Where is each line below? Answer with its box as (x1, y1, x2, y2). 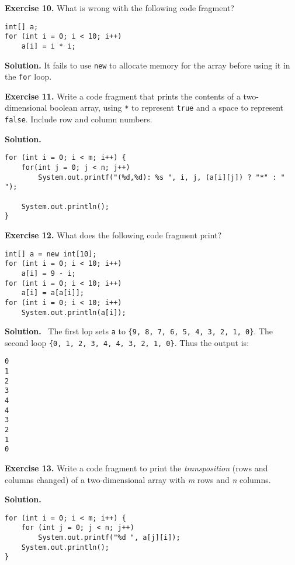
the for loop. (5, 70, 52, 83)
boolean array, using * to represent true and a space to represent (50, 101, 284, 114)
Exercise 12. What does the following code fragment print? (5, 228, 222, 241)
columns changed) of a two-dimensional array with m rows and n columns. (5, 473, 271, 485)
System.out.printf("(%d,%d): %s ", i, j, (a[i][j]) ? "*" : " (38, 173, 285, 182)
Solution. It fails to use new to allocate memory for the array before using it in (5, 59, 290, 71)
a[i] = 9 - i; (21, 269, 76, 278)
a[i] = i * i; (21, 42, 76, 50)
